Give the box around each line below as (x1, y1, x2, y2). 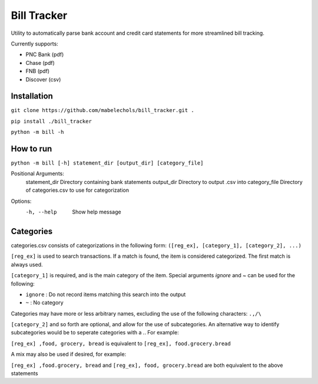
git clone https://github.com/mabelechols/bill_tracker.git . (11, 107, 194, 114)
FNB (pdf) (25, 68, 50, 75)
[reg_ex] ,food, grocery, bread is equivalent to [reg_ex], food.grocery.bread (11, 340, 231, 347)
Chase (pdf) (25, 59, 55, 66)
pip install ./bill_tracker (11, 118, 92, 124)
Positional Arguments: (11, 170, 64, 177)
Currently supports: (11, 40, 58, 47)
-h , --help (25, 209, 57, 215)
